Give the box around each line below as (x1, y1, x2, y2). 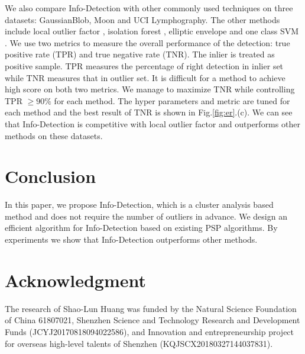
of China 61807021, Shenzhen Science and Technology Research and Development (5, 314, 300, 326)
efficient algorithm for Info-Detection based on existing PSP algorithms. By (5, 221, 278, 234)
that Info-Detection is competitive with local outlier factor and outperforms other (5, 117, 300, 130)
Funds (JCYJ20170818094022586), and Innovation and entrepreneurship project (5, 325, 294, 337)
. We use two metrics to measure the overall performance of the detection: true (5, 36, 290, 49)
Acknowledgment (5, 268, 146, 292)
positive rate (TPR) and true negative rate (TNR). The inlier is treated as (5, 48, 275, 60)
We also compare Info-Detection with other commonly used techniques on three (5, 2, 293, 14)
